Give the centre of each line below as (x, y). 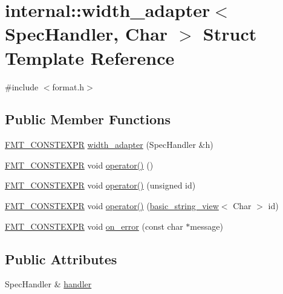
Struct (230, 34)
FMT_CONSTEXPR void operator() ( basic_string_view (112, 206)
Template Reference (90, 57)
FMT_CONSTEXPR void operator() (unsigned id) (100, 185)
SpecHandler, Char (86, 34)
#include (22, 86)
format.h (68, 86)
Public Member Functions (88, 119)
